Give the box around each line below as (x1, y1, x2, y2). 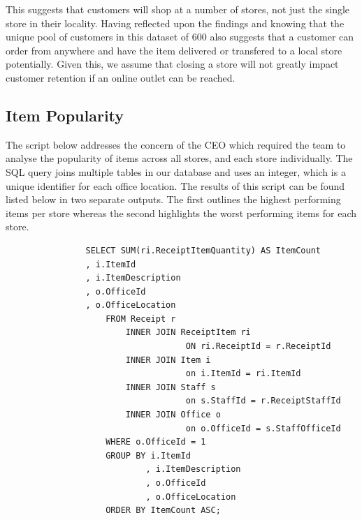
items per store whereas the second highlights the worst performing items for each (6, 205, 357, 220)
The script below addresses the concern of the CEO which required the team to (6, 137, 346, 151)
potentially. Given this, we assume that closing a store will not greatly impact (6, 57, 339, 71)
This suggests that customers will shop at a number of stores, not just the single (6, 2, 350, 16)
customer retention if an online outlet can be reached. (6, 70, 236, 84)
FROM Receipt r (106, 313, 176, 324)
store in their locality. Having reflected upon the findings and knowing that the (6, 15, 345, 30)
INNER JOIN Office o (125, 410, 221, 420)
